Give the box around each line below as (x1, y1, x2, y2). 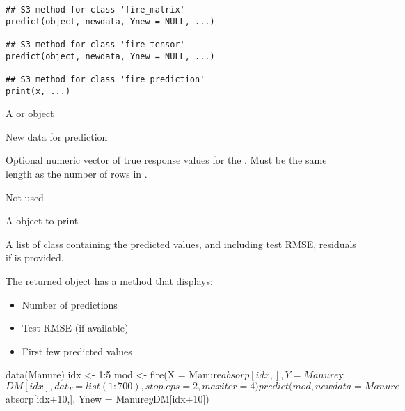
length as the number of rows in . (6, 166, 148, 181)
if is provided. (6, 250, 64, 265)
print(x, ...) (6, 86, 71, 96)
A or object (6, 106, 54, 121)
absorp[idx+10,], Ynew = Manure (6, 391, 149, 405)
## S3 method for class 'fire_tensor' (6, 39, 185, 49)
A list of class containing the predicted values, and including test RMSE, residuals (6, 236, 356, 251)
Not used (6, 189, 44, 204)
